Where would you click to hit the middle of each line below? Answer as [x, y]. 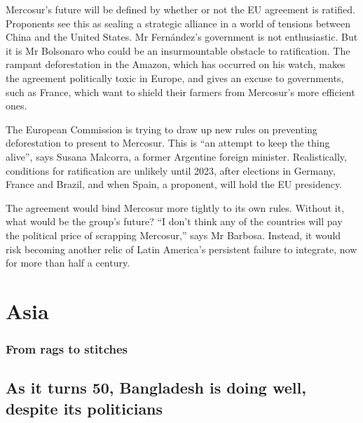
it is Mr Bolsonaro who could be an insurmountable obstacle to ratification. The [178, 50]
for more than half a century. [68, 263]
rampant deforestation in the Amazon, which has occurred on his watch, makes [176, 64]
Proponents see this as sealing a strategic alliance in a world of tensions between [178, 23]
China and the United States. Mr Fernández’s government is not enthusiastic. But [182, 37]
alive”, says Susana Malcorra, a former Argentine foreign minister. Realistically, [176, 156]
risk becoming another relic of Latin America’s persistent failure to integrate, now [181, 249]
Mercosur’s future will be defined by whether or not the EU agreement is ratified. [180, 9]
